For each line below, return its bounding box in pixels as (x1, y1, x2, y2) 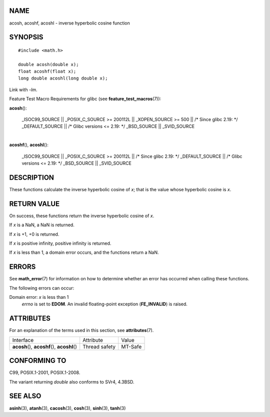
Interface (12, 336, 34, 343)
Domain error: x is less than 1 (9, 294, 69, 300)
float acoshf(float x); (18, 69, 76, 75)
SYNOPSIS (9, 33, 43, 42)
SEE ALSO (9, 392, 41, 400)
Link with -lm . (9, 87, 37, 93)
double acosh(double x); (18, 62, 79, 67)
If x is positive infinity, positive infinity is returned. (9, 240, 111, 246)
